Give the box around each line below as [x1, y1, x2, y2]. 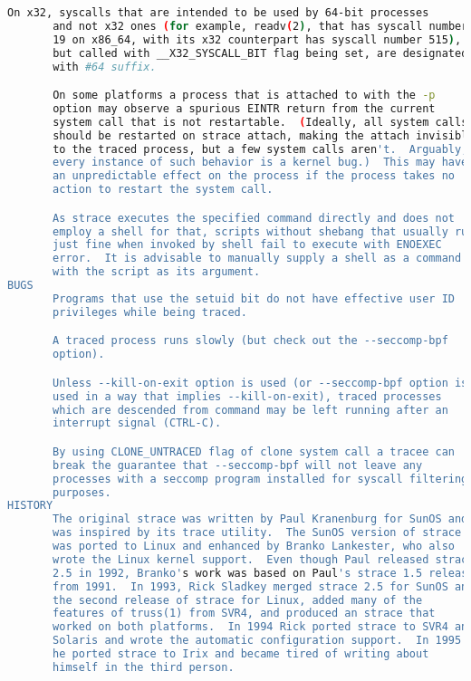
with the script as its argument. [53, 265, 261, 279]
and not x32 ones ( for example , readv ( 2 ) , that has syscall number [53, 19, 468, 33]
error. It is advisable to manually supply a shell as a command [53, 252, 462, 265]
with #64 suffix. [53, 60, 157, 73]
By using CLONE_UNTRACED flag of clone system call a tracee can [53, 445, 455, 458]
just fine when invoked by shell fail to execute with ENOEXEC [53, 238, 442, 252]
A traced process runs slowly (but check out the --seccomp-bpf [53, 334, 448, 348]
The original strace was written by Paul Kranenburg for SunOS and [53, 513, 468, 526]
